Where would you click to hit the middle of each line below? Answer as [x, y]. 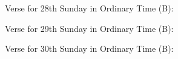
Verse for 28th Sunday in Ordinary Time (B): [89, 8]
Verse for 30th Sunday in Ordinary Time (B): [89, 48]
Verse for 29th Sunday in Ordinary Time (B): [89, 28]
